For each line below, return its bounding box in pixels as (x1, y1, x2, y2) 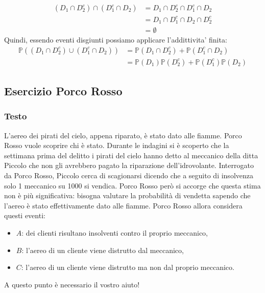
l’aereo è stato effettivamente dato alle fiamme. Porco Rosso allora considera (4, 200, 243, 211)
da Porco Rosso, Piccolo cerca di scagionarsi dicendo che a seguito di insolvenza (4, 170, 253, 181)
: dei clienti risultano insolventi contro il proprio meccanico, (21, 227, 208, 238)
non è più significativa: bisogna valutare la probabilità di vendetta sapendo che (4, 190, 251, 201)
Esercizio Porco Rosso (4, 83, 123, 99)
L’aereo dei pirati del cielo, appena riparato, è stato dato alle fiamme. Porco (4, 130, 242, 140)
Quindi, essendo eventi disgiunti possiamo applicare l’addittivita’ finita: (4, 34, 227, 45)
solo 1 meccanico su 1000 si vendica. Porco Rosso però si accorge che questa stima (4, 180, 261, 191)
